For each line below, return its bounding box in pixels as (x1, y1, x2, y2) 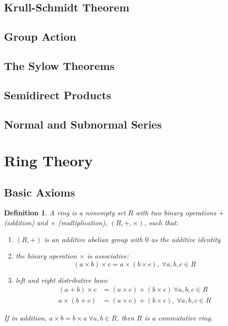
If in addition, (4, 312, 47, 323)
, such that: (144, 217, 178, 228)
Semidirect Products (4, 87, 112, 102)
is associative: (87, 251, 129, 261)
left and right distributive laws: (15, 274, 109, 285)
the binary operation (15, 251, 77, 261)
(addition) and (4, 217, 48, 228)
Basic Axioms (4, 184, 75, 199)
